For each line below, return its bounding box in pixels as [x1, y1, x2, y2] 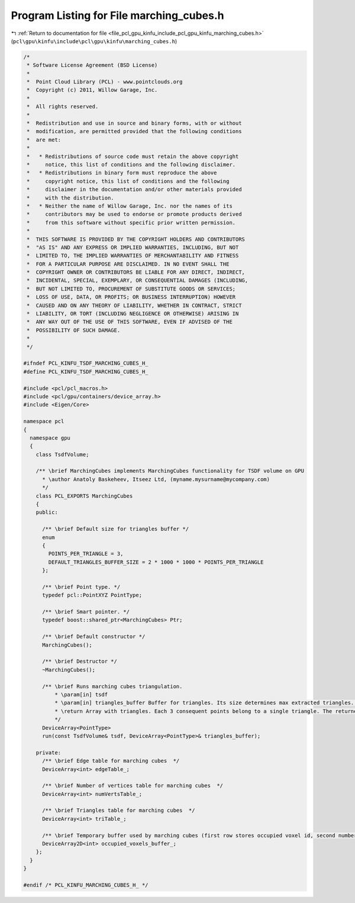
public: [35, 509, 59, 516]
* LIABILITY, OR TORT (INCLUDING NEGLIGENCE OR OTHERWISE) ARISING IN [27, 311, 239, 317]
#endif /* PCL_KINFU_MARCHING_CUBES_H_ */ [23, 882, 149, 888]
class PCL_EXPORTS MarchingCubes [35, 492, 133, 499]
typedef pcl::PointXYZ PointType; [42, 592, 142, 599]
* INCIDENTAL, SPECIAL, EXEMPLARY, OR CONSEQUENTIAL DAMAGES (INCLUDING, [27, 277, 248, 284]
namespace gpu [30, 434, 71, 441]
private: [35, 749, 62, 756]
